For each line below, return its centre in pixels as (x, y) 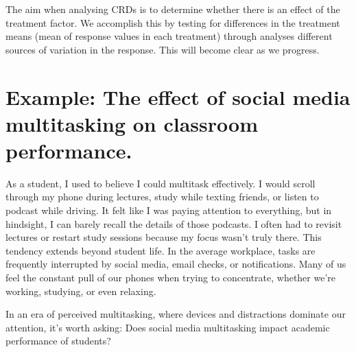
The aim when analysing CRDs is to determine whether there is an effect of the (173, 9)
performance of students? (58, 341)
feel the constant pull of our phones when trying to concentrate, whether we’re (171, 278)
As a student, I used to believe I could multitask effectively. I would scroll (161, 183)
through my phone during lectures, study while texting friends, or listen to (162, 197)
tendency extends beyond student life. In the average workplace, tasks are (161, 250)
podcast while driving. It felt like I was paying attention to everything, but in (169, 210)
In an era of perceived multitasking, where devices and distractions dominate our (176, 314)
